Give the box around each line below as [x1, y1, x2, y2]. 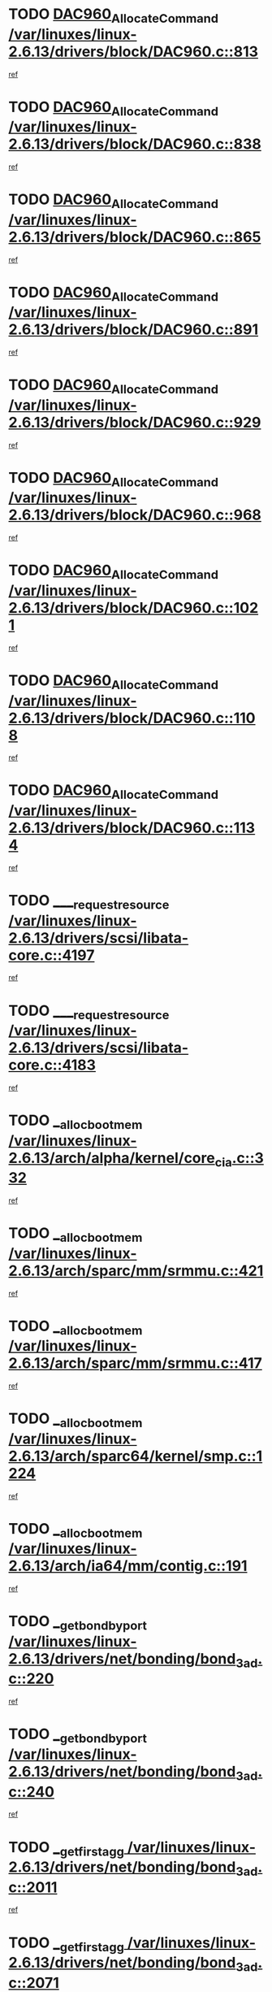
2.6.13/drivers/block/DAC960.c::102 [8, 598, 259, 617]
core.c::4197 [8, 946, 95, 964]
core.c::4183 [8, 1056, 96, 1074]
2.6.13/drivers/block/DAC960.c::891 [8, 320, 258, 339]
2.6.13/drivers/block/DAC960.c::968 [8, 506, 262, 524]
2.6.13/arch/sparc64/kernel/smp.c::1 [8, 1447, 263, 1465]
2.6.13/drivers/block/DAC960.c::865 [8, 228, 261, 246]
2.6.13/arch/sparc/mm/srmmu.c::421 [8, 1261, 264, 1280]
